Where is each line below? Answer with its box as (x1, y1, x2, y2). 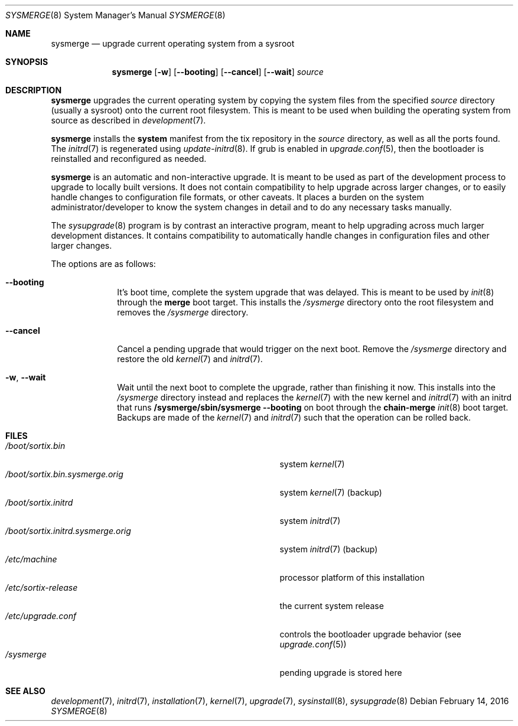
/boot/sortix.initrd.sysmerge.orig (5, 526, 131, 536)
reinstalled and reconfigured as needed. (51, 154, 207, 164)
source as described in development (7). (51, 115, 206, 125)
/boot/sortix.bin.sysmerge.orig (5, 469, 123, 479)
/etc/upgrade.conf (5, 611, 77, 621)
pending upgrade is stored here (279, 668, 402, 678)
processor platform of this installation (279, 572, 425, 582)
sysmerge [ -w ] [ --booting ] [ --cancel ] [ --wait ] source (112, 67, 324, 77)
